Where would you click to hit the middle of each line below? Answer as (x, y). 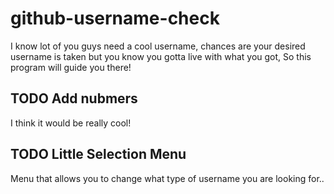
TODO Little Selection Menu (98, 154)
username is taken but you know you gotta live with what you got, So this (161, 56)
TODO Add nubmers (74, 98)
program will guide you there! (71, 67)
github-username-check (115, 18)
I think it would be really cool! (71, 123)
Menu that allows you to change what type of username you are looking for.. (167, 178)
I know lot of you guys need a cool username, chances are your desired (158, 46)
